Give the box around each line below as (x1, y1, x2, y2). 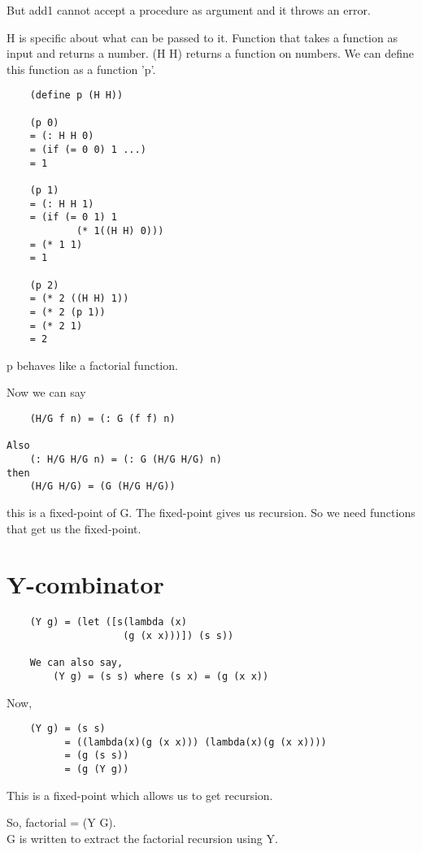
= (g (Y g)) (64, 763, 129, 776)
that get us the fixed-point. (7, 519, 141, 537)
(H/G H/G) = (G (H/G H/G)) (29, 480, 176, 493)
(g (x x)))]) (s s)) (123, 629, 234, 641)
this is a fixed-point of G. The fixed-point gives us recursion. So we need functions (7, 503, 415, 520)
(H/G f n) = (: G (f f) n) (29, 413, 176, 425)
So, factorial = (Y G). (7, 814, 116, 831)
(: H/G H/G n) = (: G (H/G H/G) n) (29, 454, 222, 465)
